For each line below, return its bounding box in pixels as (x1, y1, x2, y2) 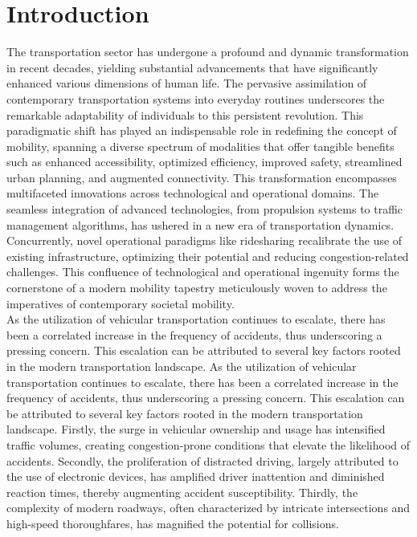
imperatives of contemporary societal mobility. (6, 295, 235, 311)
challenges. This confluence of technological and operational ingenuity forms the (6, 263, 399, 280)
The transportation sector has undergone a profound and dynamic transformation (6, 43, 409, 60)
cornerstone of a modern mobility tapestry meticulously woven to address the (6, 279, 387, 296)
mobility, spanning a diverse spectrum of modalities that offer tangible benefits (6, 137, 395, 154)
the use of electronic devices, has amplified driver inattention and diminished (6, 468, 385, 485)
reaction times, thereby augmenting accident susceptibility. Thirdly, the (6, 483, 358, 500)
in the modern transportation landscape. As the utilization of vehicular (6, 358, 357, 374)
